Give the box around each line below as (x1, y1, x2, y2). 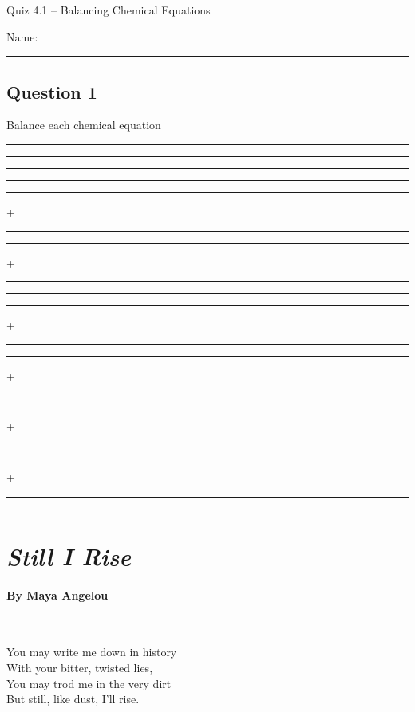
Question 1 (6, 79, 97, 104)
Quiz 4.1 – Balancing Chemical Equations (6, 2, 211, 18)
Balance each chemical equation (6, 116, 161, 133)
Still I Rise (6, 539, 132, 572)
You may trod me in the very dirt (6, 675, 172, 691)
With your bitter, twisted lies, (6, 659, 153, 675)
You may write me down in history (6, 643, 177, 660)
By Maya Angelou (6, 586, 109, 603)
